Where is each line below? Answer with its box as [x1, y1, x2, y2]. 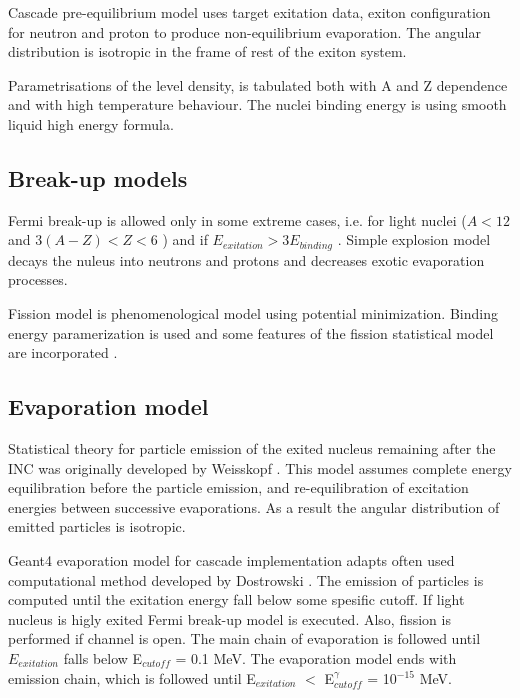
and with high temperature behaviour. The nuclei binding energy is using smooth [8, 94, 507, 115]
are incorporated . [8, 342, 118, 363]
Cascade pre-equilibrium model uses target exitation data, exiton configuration [8, 2, 491, 22]
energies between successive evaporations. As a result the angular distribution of [8, 496, 500, 517]
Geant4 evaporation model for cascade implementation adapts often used [8, 549, 455, 570]
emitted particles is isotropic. [8, 516, 186, 537]
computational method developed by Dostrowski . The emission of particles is [8, 569, 484, 590]
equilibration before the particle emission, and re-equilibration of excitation [8, 477, 469, 498]
